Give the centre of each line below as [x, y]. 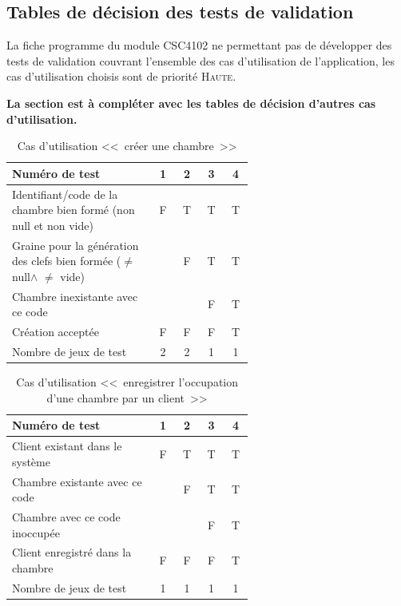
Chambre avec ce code [66, 516]
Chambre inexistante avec [75, 296]
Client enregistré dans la [72, 552]
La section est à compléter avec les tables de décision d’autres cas [191, 103]
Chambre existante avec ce [77, 481]
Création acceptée [56, 332]
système [31, 461]
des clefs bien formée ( [67, 261]
